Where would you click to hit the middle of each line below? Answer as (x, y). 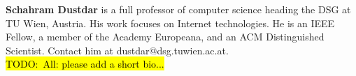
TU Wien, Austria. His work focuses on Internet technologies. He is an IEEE (170, 23)
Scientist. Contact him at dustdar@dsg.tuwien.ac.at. (117, 50)
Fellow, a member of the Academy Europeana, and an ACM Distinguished (165, 37)
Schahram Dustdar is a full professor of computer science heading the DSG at (178, 9)
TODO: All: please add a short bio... (85, 64)
